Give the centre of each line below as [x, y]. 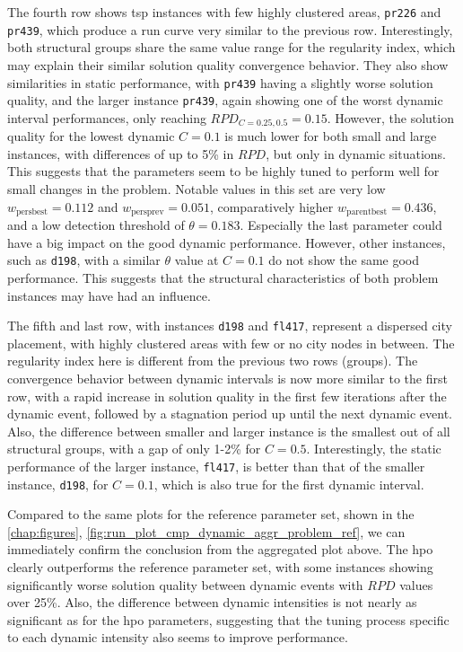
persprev [148, 212]
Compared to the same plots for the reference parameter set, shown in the [211, 514]
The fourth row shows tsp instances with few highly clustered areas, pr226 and [224, 12]
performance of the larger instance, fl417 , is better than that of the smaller [216, 466]
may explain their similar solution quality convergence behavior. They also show [228, 64]
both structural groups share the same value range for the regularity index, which [231, 47]
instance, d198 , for [58, 484]
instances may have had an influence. [109, 295]
